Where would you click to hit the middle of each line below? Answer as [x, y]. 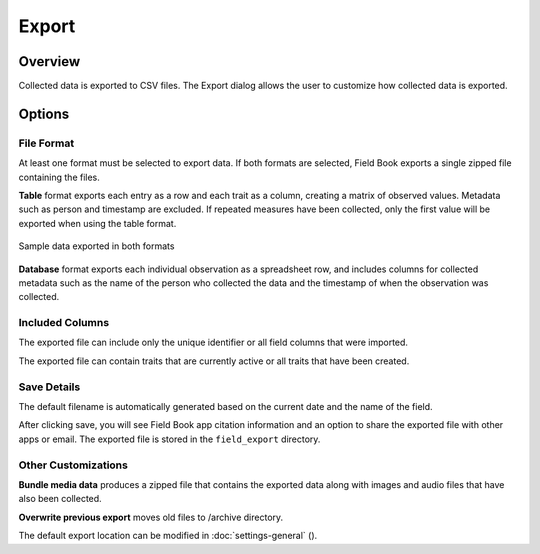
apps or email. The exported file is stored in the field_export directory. [169, 439]
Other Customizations [73, 465]
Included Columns [64, 323]
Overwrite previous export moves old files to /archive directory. [151, 517]
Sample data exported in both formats [96, 246]
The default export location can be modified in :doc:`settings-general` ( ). [168, 536]
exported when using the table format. [97, 223]
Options [44, 113]
